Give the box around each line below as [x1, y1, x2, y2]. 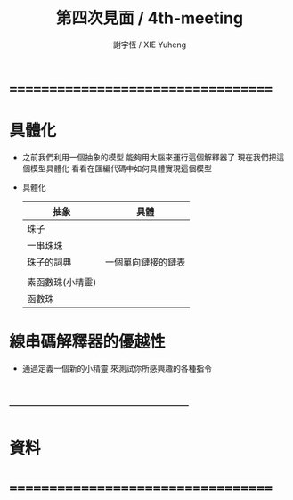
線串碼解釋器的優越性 [9, 332, 167, 352]
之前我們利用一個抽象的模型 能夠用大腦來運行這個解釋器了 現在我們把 [21, 152, 277, 162]
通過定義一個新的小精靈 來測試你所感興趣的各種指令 [21, 363, 212, 373]
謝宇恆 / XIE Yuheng [112, 39, 187, 50]
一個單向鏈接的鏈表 [105, 256, 186, 268]
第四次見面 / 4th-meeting [56, 8, 243, 29]
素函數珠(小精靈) [26, 275, 97, 288]
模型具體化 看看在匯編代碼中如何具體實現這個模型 [29, 162, 212, 174]
